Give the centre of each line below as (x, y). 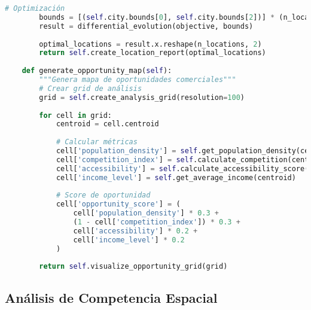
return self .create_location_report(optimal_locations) (153, 53)
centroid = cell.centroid (107, 124)
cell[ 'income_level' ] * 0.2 (129, 240)
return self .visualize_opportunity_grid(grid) (133, 267)
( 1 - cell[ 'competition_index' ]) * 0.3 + (157, 222)
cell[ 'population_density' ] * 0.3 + (146, 213)
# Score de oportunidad (103, 195)
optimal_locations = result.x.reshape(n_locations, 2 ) (150, 44)
